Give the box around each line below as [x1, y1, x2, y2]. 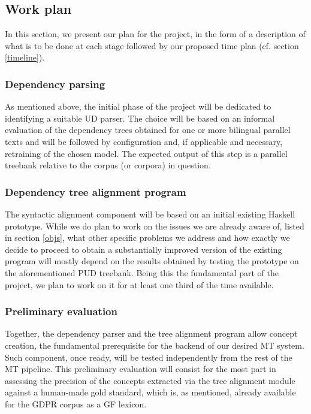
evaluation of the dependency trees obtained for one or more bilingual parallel [5, 123, 291, 136]
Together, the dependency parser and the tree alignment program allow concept [5, 327, 298, 340]
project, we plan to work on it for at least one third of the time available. [5, 278, 274, 291]
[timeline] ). [5, 51, 45, 64]
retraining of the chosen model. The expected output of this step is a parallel [5, 147, 288, 159]
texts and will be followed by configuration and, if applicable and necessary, [5, 135, 283, 147]
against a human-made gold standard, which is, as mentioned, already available [5, 386, 296, 398]
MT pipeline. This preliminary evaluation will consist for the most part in [5, 362, 276, 375]
